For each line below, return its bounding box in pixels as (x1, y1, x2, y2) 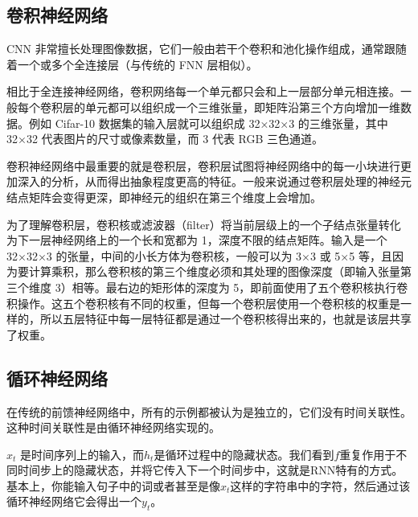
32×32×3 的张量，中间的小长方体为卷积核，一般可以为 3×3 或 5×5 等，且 (6, 247, 392, 264)
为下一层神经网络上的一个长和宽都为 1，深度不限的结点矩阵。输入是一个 (6, 232, 387, 248)
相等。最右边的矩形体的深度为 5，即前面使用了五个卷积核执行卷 (72, 278, 408, 295)
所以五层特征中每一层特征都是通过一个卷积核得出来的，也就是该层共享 (39, 310, 412, 327)
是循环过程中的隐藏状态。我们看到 (154, 445, 334, 462)
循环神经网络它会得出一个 (6, 493, 141, 510)
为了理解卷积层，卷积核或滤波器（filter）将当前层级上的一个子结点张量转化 (6, 215, 401, 232)
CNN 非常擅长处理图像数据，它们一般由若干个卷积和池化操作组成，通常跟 (6, 40, 395, 57)
